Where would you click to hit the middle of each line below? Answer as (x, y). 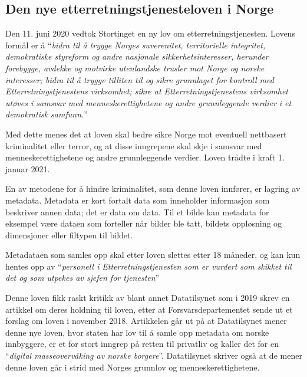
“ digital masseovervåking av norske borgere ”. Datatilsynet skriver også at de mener (154, 355)
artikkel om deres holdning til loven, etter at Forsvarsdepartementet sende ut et (149, 309)
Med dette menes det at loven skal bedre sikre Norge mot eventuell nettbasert (146, 134)
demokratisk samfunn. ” (47, 114)
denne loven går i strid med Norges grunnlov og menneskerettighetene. (133, 367)
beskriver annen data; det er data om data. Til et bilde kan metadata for (137, 212)
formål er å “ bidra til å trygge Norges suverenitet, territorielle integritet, (136, 45)
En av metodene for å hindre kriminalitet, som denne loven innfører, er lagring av (153, 188)
